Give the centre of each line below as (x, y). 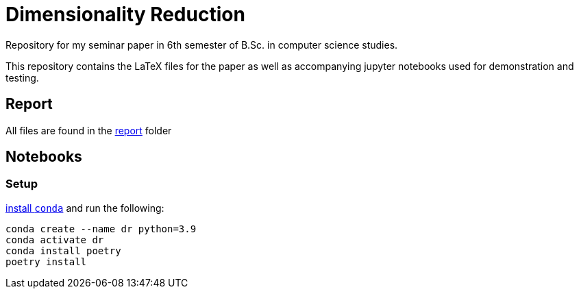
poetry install (46, 261)
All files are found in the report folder (89, 130)
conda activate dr (55, 240)
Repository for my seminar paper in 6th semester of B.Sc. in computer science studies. (202, 45)
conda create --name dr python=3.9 (101, 229)
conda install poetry (63, 250)
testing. (22, 77)
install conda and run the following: (85, 208)
